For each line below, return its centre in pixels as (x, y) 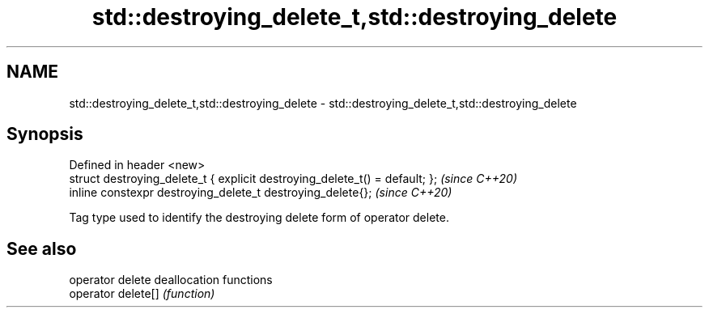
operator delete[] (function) (142, 294)
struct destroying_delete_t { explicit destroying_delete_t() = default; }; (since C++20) (293, 179)
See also (42, 248)
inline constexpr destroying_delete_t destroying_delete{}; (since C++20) (261, 193)
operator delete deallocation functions (171, 280)
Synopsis (45, 134)
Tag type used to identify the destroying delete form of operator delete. (259, 218)
